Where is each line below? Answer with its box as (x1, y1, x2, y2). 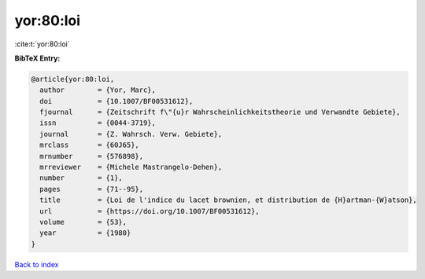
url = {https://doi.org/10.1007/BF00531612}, (39, 207, 260, 215)
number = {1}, (39, 174, 124, 182)
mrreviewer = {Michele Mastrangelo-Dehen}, (39, 163, 223, 172)
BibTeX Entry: (14, 53, 61, 63)
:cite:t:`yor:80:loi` (14, 39, 70, 49)
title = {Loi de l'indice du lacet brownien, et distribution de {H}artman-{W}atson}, (39, 196, 417, 204)
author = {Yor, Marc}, (39, 86, 157, 94)
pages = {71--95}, (39, 185, 144, 193)
